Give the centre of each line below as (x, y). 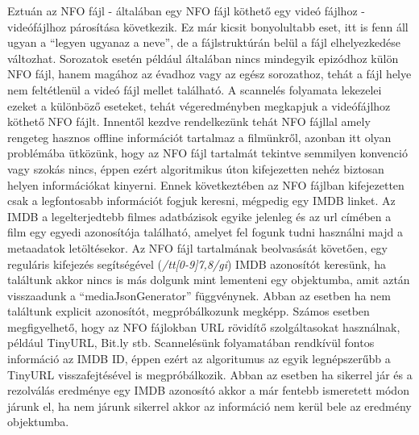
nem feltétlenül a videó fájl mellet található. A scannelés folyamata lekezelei (195, 89)
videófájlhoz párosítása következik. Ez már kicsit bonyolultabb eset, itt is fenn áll (208, 26)
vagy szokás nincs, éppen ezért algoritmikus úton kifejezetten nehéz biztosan (196, 168)
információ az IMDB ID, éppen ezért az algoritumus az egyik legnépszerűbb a (199, 359)
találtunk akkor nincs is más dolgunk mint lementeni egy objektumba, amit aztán (209, 280)
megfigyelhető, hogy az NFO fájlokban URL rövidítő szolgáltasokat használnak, (204, 326)
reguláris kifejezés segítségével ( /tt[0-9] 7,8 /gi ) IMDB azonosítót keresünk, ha (197, 264)
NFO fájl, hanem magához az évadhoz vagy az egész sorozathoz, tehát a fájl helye (209, 74)
